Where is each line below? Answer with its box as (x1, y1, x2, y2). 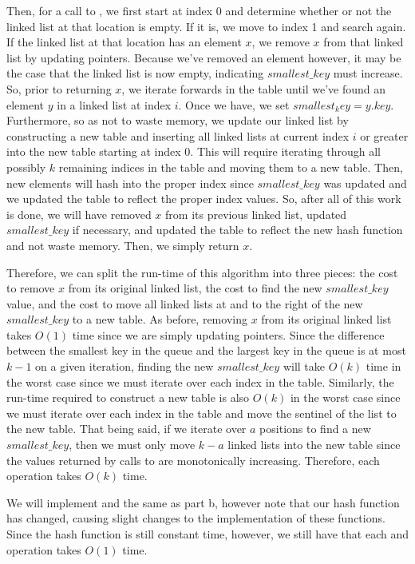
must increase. (333, 65, 403, 81)
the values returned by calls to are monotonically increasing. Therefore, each (6, 451, 380, 468)
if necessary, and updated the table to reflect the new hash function (72, 221, 403, 238)
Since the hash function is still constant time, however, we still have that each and (6, 526, 409, 542)
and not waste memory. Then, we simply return (6, 236, 239, 253)
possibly (6, 158, 46, 175)
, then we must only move (69, 436, 196, 453)
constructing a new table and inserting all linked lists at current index (6, 127, 350, 144)
